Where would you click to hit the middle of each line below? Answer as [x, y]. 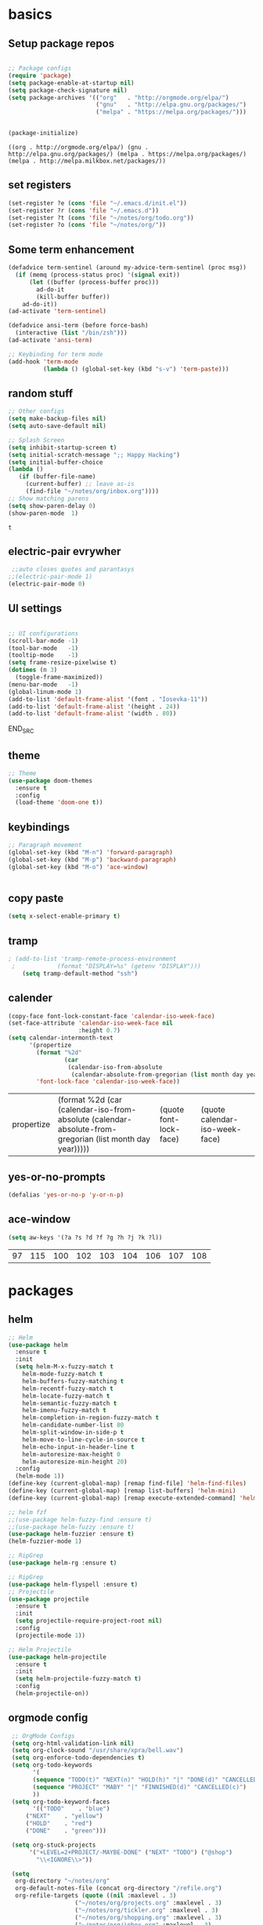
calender [31, 998]
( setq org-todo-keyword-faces [61, 1802]
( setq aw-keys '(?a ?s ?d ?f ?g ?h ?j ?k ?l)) [85, 1237]
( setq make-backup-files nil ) [58, 419]
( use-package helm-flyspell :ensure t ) [73, 1584]
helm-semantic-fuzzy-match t [70, 1403]
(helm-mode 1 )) [40, 1476]
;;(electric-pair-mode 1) [50, 577]
